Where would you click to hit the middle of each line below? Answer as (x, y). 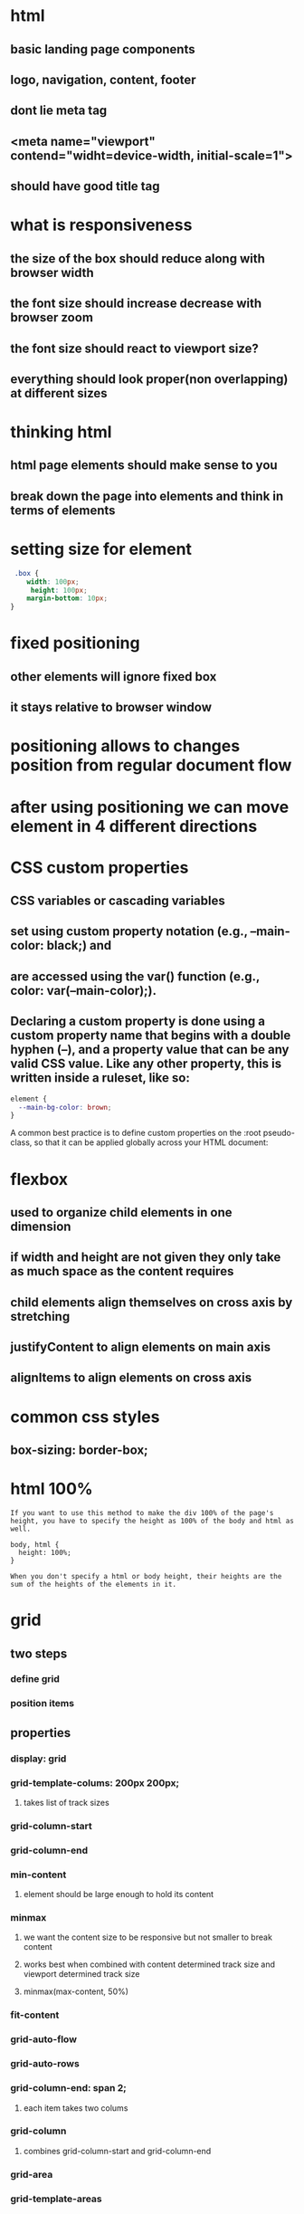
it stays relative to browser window (111, 707)
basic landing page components (103, 49)
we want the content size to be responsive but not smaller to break (147, 1937)
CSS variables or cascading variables (118, 901)
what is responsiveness (101, 225)
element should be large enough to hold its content (119, 1894)
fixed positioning (75, 643)
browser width (52, 272)
